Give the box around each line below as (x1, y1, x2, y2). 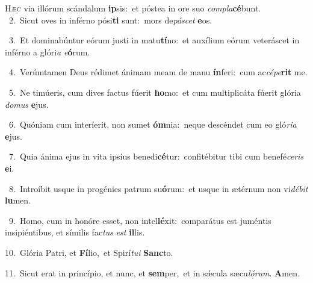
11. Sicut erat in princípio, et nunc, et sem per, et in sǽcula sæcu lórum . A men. (5, 266, 300, 279)
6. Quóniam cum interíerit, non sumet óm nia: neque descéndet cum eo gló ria (8, 118, 297, 131)
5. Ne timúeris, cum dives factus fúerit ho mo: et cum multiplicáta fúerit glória (8, 86, 301, 98)
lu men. (5, 194, 31, 207)
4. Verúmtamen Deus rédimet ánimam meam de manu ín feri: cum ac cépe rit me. (8, 66, 308, 78)
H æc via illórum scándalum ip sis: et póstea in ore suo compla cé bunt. (5, 2, 261, 14)
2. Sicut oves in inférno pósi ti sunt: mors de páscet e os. (8, 13, 212, 26)
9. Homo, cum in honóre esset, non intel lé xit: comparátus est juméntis (8, 214, 271, 226)
